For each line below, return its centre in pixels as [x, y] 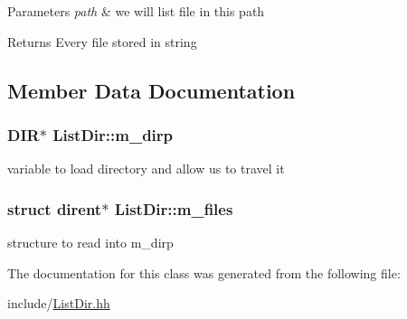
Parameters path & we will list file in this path [136, 11]
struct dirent [55, 208]
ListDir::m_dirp [113, 134]
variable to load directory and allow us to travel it [146, 169]
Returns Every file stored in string [102, 41]
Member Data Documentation [151, 90]
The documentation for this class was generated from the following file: [204, 272]
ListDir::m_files [174, 208]
